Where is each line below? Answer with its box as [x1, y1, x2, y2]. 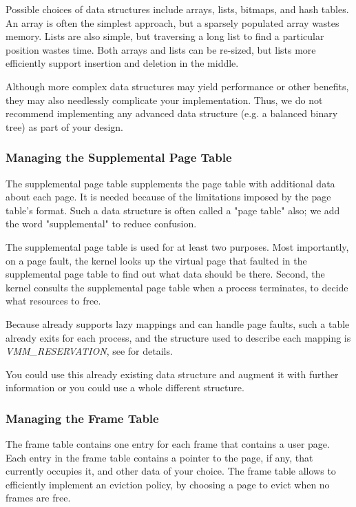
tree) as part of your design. [6, 119, 123, 134]
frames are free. [6, 490, 71, 505]
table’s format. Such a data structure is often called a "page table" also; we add [6, 203, 340, 217]
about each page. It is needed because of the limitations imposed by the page [6, 189, 331, 204]
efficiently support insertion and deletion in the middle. [6, 56, 239, 70]
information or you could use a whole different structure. [6, 380, 244, 395]
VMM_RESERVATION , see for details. [6, 344, 173, 358]
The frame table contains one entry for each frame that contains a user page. [6, 437, 330, 451]
